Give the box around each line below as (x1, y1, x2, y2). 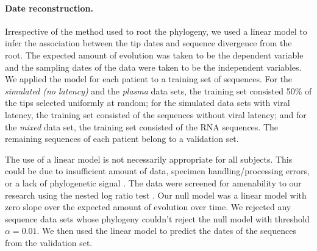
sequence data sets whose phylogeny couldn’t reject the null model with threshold (5, 212, 310, 225)
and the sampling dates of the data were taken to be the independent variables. (5, 60, 302, 73)
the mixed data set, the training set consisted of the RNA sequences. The (5, 120, 279, 133)
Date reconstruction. (5, 1, 93, 14)
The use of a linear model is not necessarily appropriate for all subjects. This (5, 152, 293, 165)
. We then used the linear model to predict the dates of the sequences (37, 224, 296, 237)
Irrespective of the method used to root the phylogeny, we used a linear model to (5, 24, 307, 37)
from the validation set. (5, 236, 93, 249)
